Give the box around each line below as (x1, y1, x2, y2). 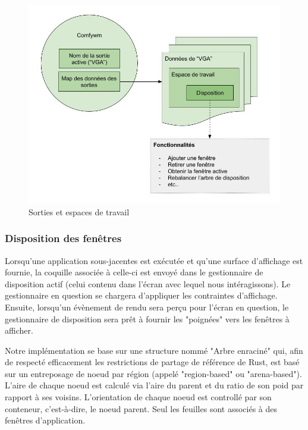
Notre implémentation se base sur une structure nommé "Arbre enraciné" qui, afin (5, 344, 303, 356)
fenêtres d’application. (5, 414, 86, 426)
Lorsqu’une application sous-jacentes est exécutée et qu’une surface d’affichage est (5, 254, 303, 266)
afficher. (5, 324, 33, 337)
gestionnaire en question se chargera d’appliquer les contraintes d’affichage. (5, 289, 278, 302)
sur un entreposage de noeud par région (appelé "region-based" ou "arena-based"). (5, 367, 302, 379)
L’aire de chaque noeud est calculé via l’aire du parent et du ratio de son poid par (5, 379, 304, 391)
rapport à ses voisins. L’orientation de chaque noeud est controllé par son (5, 391, 272, 403)
